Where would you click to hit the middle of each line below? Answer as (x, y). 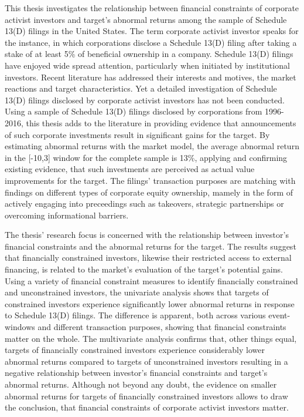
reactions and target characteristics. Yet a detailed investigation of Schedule (141, 88)
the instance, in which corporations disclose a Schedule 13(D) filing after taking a (151, 42)
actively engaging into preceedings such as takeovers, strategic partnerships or (144, 204)
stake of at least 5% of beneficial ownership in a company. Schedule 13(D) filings (149, 54)
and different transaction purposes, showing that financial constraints (162, 327)
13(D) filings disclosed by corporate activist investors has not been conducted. (145, 100)
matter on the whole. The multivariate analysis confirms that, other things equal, (151, 338)
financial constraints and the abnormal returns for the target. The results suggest (151, 246)
